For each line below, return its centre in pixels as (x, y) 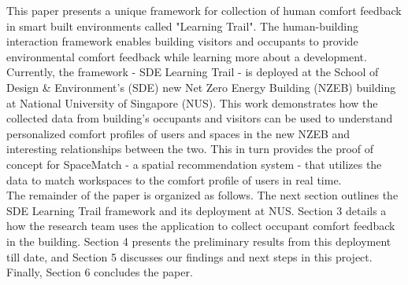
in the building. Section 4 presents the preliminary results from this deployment (199, 241)
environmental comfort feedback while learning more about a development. (187, 56)
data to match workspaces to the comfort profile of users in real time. (174, 179)
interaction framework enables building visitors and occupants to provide (182, 41)
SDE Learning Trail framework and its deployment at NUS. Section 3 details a (197, 210)
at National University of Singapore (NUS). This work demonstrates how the (192, 102)
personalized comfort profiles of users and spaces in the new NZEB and (178, 133)
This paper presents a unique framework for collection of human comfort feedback (204, 10)
